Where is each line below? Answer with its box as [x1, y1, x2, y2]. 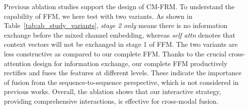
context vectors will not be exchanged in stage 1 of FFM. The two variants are [4, 39, 238, 49]
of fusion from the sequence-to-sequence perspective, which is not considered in [4, 77, 239, 87]
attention [4, 58, 31, 68]
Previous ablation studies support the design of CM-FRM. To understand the [4, 1, 235, 11]
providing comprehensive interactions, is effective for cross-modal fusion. [4, 95, 219, 106]
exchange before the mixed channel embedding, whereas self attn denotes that [4, 29, 235, 40]
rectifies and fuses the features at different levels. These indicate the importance [4, 68, 242, 78]
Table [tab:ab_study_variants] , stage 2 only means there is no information [4, 20, 228, 30]
